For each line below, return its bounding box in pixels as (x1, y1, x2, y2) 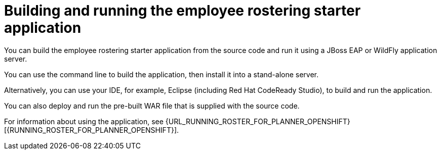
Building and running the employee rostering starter (4, 2, 361, 19)
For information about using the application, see (4, 117, 164, 126)
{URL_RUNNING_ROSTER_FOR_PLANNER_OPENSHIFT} (165, 117, 350, 126)
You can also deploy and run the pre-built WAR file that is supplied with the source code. (4, 101, 300, 110)
